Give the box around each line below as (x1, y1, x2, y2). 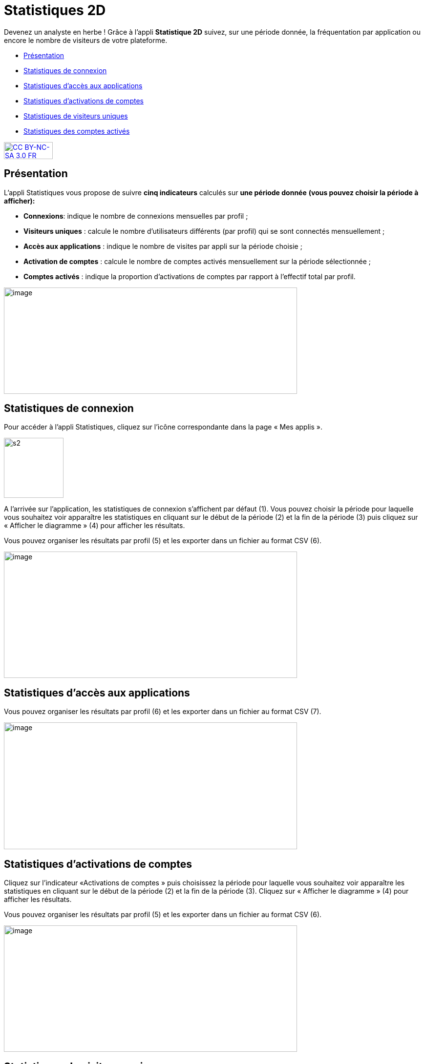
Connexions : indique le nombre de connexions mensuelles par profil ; (23, 211, 248, 220)
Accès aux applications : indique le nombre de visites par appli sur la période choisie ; (23, 242, 302, 250)
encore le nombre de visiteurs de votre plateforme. (4, 36, 168, 44)
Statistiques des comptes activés (23, 126, 130, 135)
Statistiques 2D (4, 2, 106, 19)
